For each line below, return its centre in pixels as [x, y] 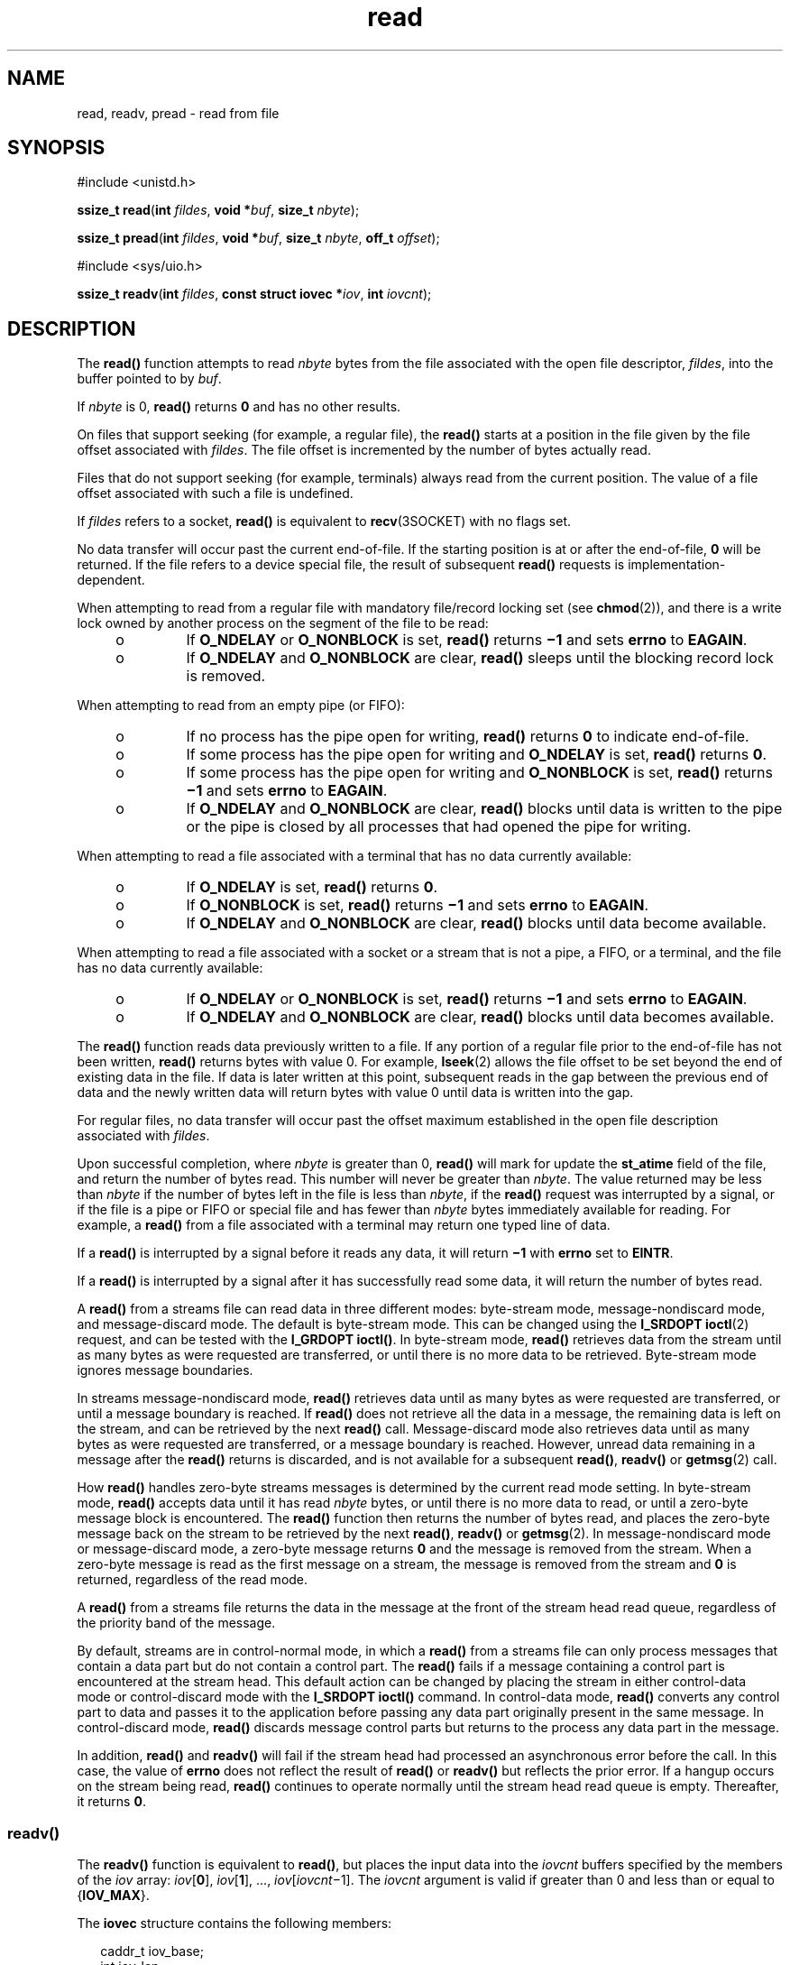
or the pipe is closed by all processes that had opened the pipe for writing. [439, 827]
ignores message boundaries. [165, 1370]
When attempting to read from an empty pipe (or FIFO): [241, 706]
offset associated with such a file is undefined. [215, 494]
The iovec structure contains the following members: [234, 1923]
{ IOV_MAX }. [113, 1896]
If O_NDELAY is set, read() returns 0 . [312, 887]
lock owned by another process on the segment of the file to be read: [283, 623]
